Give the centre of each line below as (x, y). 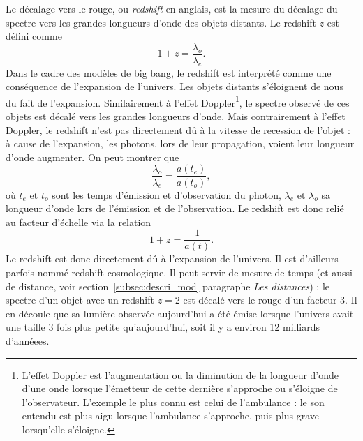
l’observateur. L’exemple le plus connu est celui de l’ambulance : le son (173, 402)
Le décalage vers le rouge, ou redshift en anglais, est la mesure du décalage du (172, 8)
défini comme (34, 36)
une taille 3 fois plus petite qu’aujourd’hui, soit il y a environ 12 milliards (163, 327)
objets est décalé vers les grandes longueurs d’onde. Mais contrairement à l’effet (176, 116)
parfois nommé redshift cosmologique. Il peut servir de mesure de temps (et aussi (179, 272)
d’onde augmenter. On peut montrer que (92, 157)
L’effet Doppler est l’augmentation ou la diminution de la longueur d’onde (180, 374)
